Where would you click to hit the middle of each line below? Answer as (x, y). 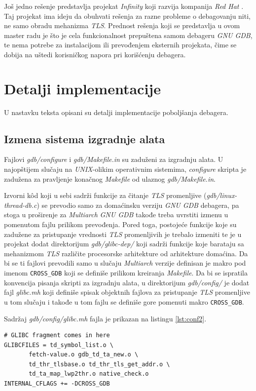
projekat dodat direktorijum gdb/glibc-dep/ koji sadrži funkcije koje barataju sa (124, 244)
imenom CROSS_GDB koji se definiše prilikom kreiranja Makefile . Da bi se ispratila (126, 273)
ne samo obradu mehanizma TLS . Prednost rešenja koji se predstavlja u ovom (122, 25)
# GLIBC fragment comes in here (57, 335)
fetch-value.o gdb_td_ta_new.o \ (84, 355)
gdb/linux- (222, 195)
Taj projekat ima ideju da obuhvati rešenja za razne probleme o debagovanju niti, (127, 16)
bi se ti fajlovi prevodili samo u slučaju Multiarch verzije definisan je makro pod (125, 263)
